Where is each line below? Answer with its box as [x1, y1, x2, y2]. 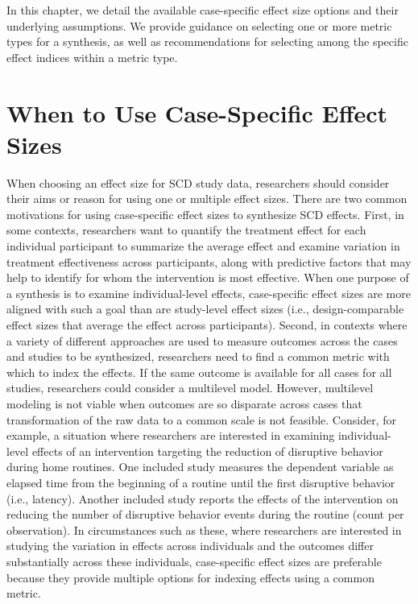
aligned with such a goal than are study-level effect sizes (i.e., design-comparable [6, 300, 404, 317]
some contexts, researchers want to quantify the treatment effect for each [6, 221, 366, 238]
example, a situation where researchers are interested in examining [6, 427, 335, 444]
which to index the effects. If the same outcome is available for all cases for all [6, 363, 392, 380]
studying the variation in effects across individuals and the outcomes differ [6, 537, 374, 554]
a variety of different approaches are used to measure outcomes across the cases [6, 332, 398, 349]
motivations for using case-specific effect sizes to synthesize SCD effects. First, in [6, 205, 404, 222]
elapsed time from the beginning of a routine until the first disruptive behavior [6, 474, 395, 490]
